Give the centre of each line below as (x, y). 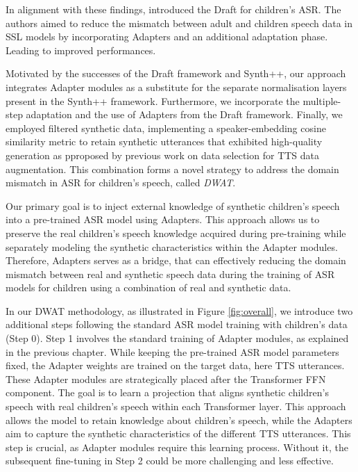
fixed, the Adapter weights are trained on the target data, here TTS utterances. (175, 365)
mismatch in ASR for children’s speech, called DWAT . (121, 182)
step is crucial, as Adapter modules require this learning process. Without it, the (177, 447)
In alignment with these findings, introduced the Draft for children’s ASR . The (173, 9)
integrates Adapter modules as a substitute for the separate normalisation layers (176, 87)
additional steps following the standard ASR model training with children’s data (177, 324)
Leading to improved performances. (81, 50)
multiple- (322, 100)
